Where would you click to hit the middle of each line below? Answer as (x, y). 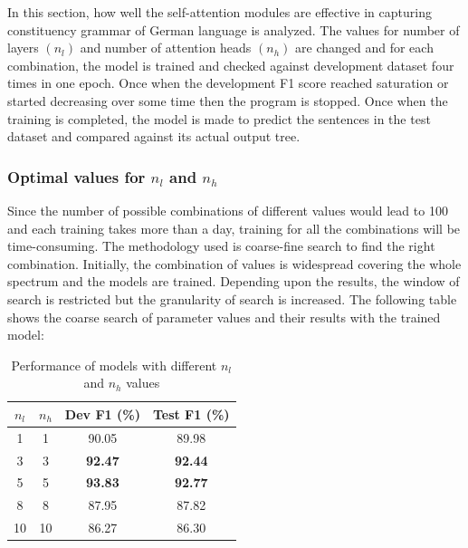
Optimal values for (76, 176)
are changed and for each (364, 48)
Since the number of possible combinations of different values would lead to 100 (228, 210)
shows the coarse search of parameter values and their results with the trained (224, 317)
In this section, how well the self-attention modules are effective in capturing (220, 12)
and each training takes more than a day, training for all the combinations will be (234, 228)
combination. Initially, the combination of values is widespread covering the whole (234, 263)
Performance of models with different (114, 365)
